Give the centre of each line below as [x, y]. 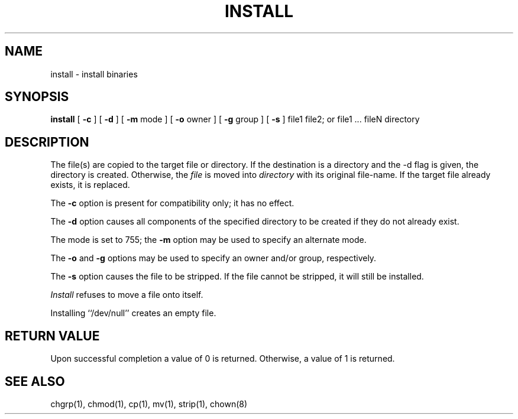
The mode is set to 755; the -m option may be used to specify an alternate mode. [208, 240]
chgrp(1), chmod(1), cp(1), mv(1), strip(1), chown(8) [149, 404]
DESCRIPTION [47, 142]
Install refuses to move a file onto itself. [127, 295]
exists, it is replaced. [90, 185]
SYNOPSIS [37, 97]
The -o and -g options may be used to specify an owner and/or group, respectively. [213, 258]
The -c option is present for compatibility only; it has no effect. [172, 203]
